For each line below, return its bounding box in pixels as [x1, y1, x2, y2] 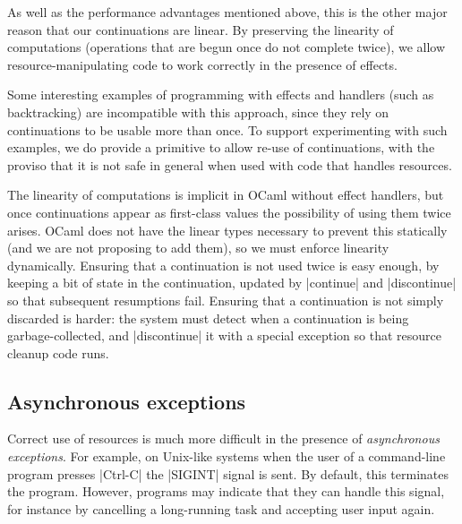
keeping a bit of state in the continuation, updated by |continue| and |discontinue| [7, 273, 457, 292]
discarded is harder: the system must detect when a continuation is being [7, 308, 409, 327]
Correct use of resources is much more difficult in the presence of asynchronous [7, 429, 440, 448]
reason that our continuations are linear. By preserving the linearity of [7, 20, 394, 39]
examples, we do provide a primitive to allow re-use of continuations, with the [7, 138, 435, 157]
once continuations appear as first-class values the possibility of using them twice [7, 202, 451, 221]
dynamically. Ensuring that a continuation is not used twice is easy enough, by [7, 255, 440, 274]
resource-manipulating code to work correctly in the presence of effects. [7, 55, 398, 73]
